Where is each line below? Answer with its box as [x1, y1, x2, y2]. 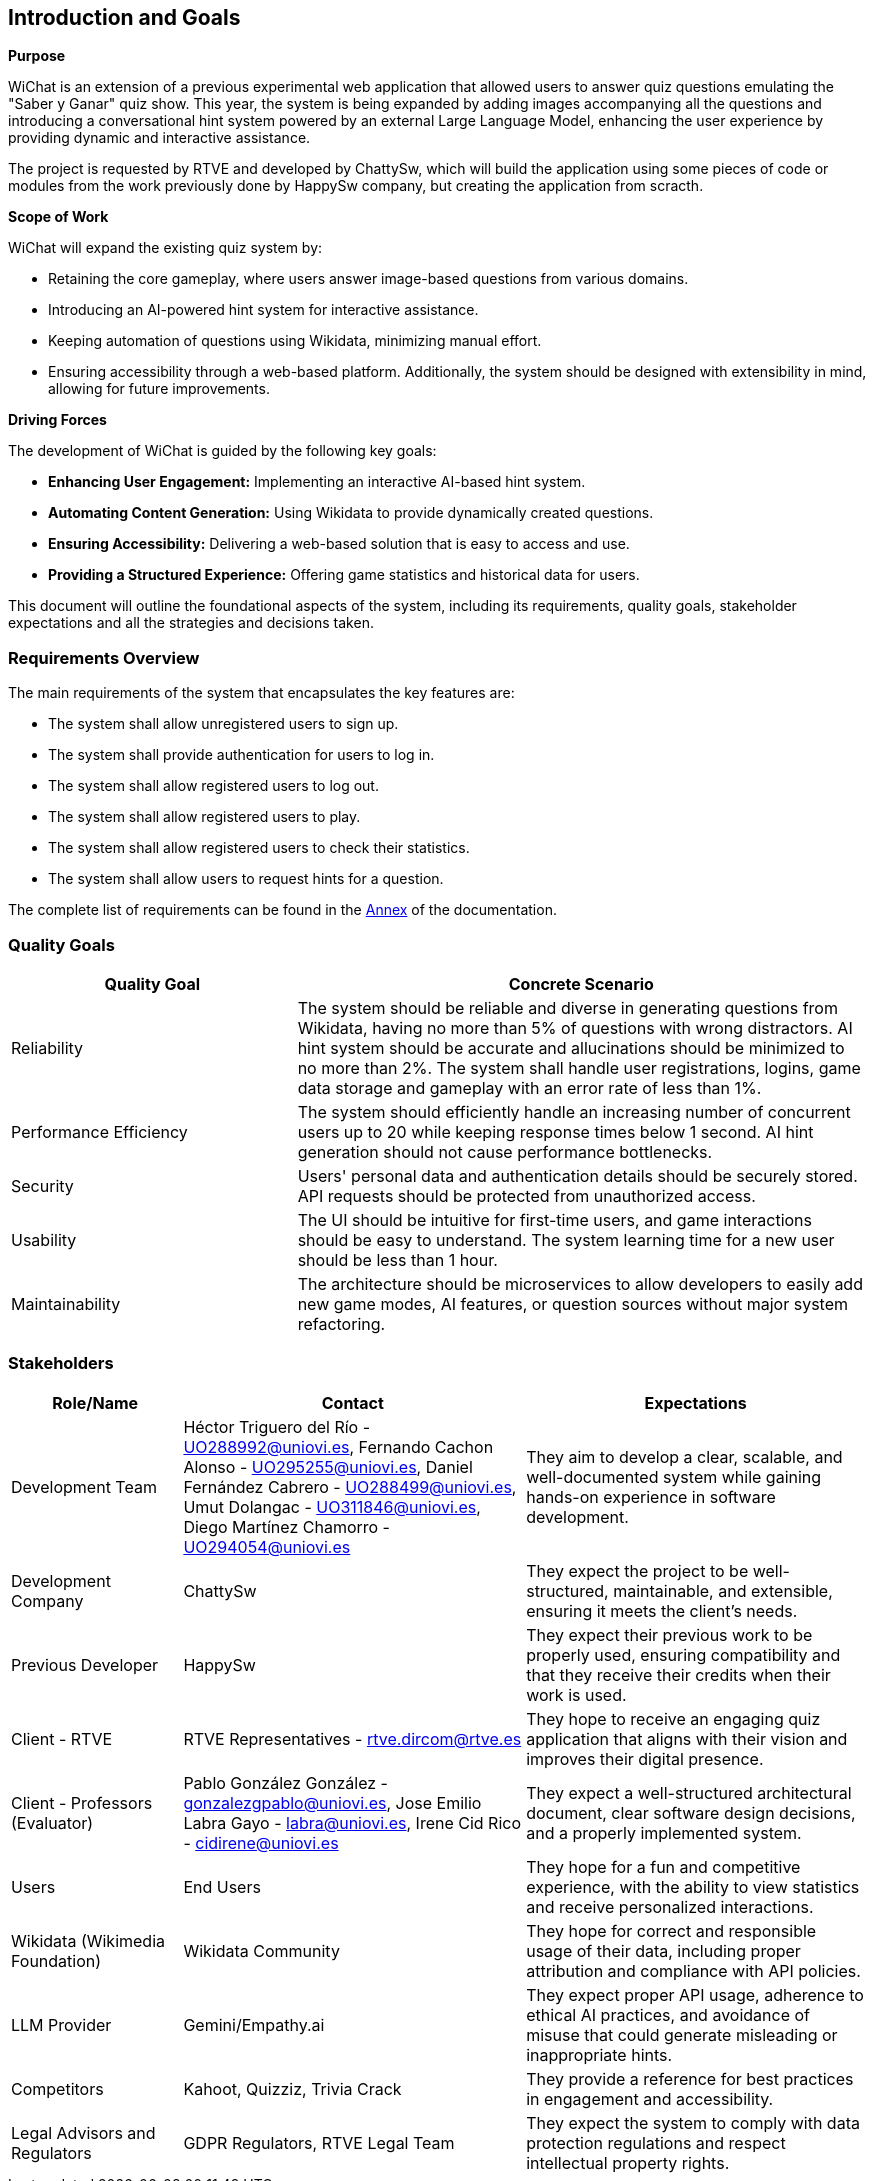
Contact [321, 1392, 384, 1413]
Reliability [11, 1037, 84, 1058]
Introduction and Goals [8, 5, 241, 30]
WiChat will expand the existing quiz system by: [8, 239, 323, 257]
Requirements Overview [8, 647, 200, 668]
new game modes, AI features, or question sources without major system [297, 1293, 848, 1314]
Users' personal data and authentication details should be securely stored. [297, 1165, 858, 1186]
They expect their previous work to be [526, 1624, 813, 1645]
